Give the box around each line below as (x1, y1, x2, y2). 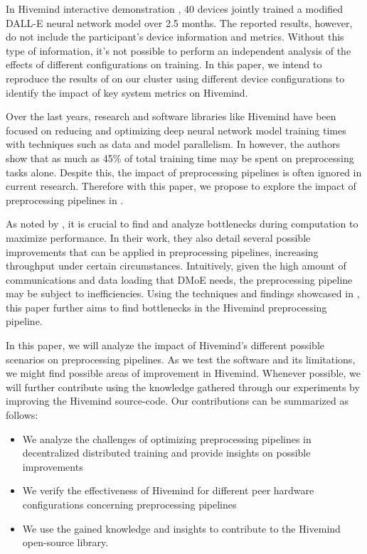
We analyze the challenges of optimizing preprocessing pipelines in (22, 431, 312, 446)
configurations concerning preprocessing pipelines (22, 497, 237, 511)
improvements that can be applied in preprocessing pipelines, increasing (6, 244, 319, 259)
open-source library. (22, 535, 109, 550)
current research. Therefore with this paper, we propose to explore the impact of (6, 179, 356, 193)
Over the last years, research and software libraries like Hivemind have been (6, 109, 336, 124)
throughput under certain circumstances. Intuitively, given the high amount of (6, 258, 346, 273)
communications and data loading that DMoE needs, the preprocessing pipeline (6, 272, 353, 287)
